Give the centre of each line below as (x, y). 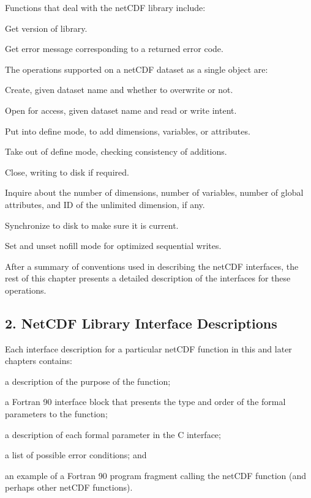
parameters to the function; (56, 414)
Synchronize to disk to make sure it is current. (92, 225)
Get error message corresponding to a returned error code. (114, 49)
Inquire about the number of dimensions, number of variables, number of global (154, 192)
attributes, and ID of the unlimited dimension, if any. (105, 204)
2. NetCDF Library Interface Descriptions (141, 323)
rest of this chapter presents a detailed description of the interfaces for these (148, 278)
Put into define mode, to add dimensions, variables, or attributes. (128, 131)
